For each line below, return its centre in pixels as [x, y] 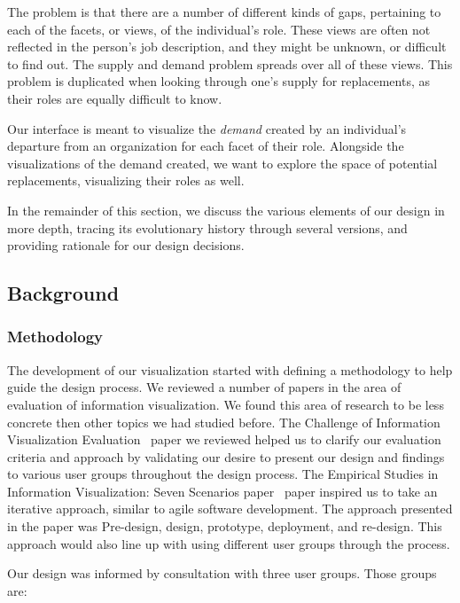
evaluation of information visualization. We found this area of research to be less [226, 404]
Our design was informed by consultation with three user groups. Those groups [222, 573]
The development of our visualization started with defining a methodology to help [230, 369]
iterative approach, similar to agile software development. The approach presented [230, 509]
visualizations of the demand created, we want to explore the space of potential [222, 163]
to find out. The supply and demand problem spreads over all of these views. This [230, 63]
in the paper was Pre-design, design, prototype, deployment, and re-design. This [225, 526]
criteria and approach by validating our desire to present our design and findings [226, 456]
